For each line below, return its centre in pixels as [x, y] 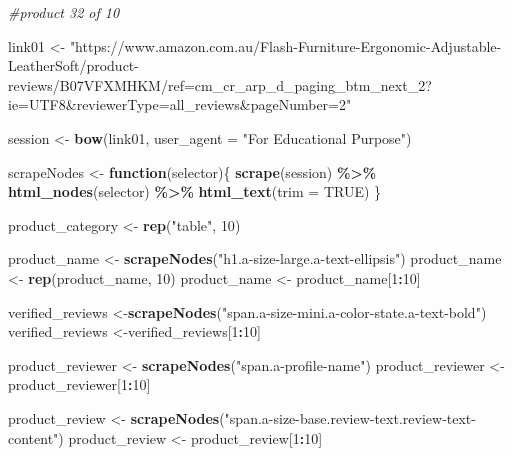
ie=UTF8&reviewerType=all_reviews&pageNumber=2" [180, 104]
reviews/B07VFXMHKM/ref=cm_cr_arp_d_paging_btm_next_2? [220, 84]
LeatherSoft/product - [73, 65]
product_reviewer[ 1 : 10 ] [79, 384]
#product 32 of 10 [64, 12]
